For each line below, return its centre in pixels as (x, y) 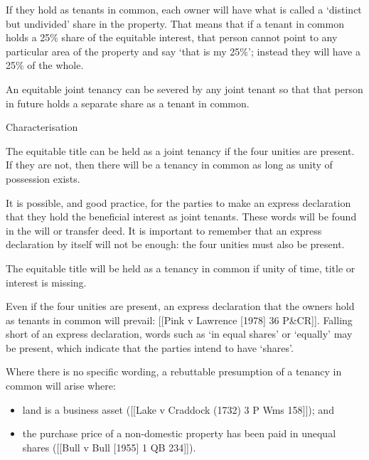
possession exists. (43, 178)
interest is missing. (46, 282)
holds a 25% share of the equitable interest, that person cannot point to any (172, 37)
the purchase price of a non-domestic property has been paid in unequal (179, 433)
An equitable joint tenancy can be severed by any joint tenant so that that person (184, 89)
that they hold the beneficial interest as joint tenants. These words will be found (181, 216)
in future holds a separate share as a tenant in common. (128, 103)
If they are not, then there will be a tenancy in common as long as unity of (169, 165)
